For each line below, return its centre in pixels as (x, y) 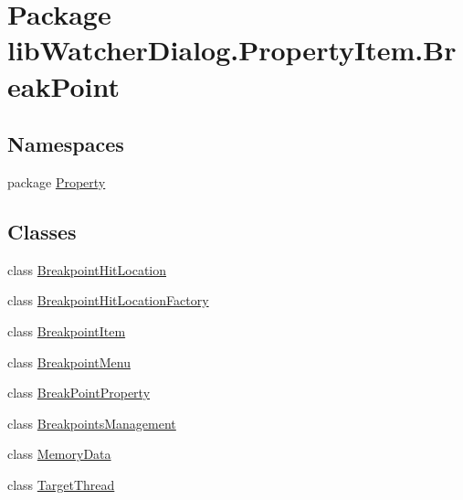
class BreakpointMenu (69, 362)
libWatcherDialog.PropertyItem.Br (232, 50)
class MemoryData (59, 454)
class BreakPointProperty (79, 393)
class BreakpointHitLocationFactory (108, 300)
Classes (42, 231)
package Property (57, 181)
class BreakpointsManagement (92, 423)
